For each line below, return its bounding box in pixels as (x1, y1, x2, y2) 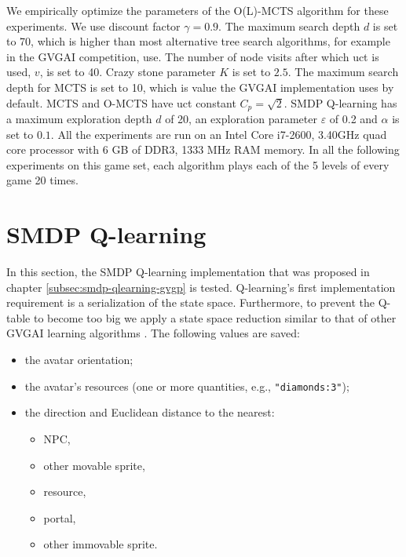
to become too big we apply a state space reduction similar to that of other (33, 309, 397, 326)
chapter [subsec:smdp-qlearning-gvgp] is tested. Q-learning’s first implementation (6, 278, 396, 295)
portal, (43, 509, 76, 526)
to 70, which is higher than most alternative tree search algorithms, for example (6, 33, 390, 49)
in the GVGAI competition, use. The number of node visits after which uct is (6, 48, 379, 64)
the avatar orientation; (24, 351, 134, 368)
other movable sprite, (43, 457, 145, 473)
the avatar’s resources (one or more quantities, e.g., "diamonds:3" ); (24, 377, 349, 394)
